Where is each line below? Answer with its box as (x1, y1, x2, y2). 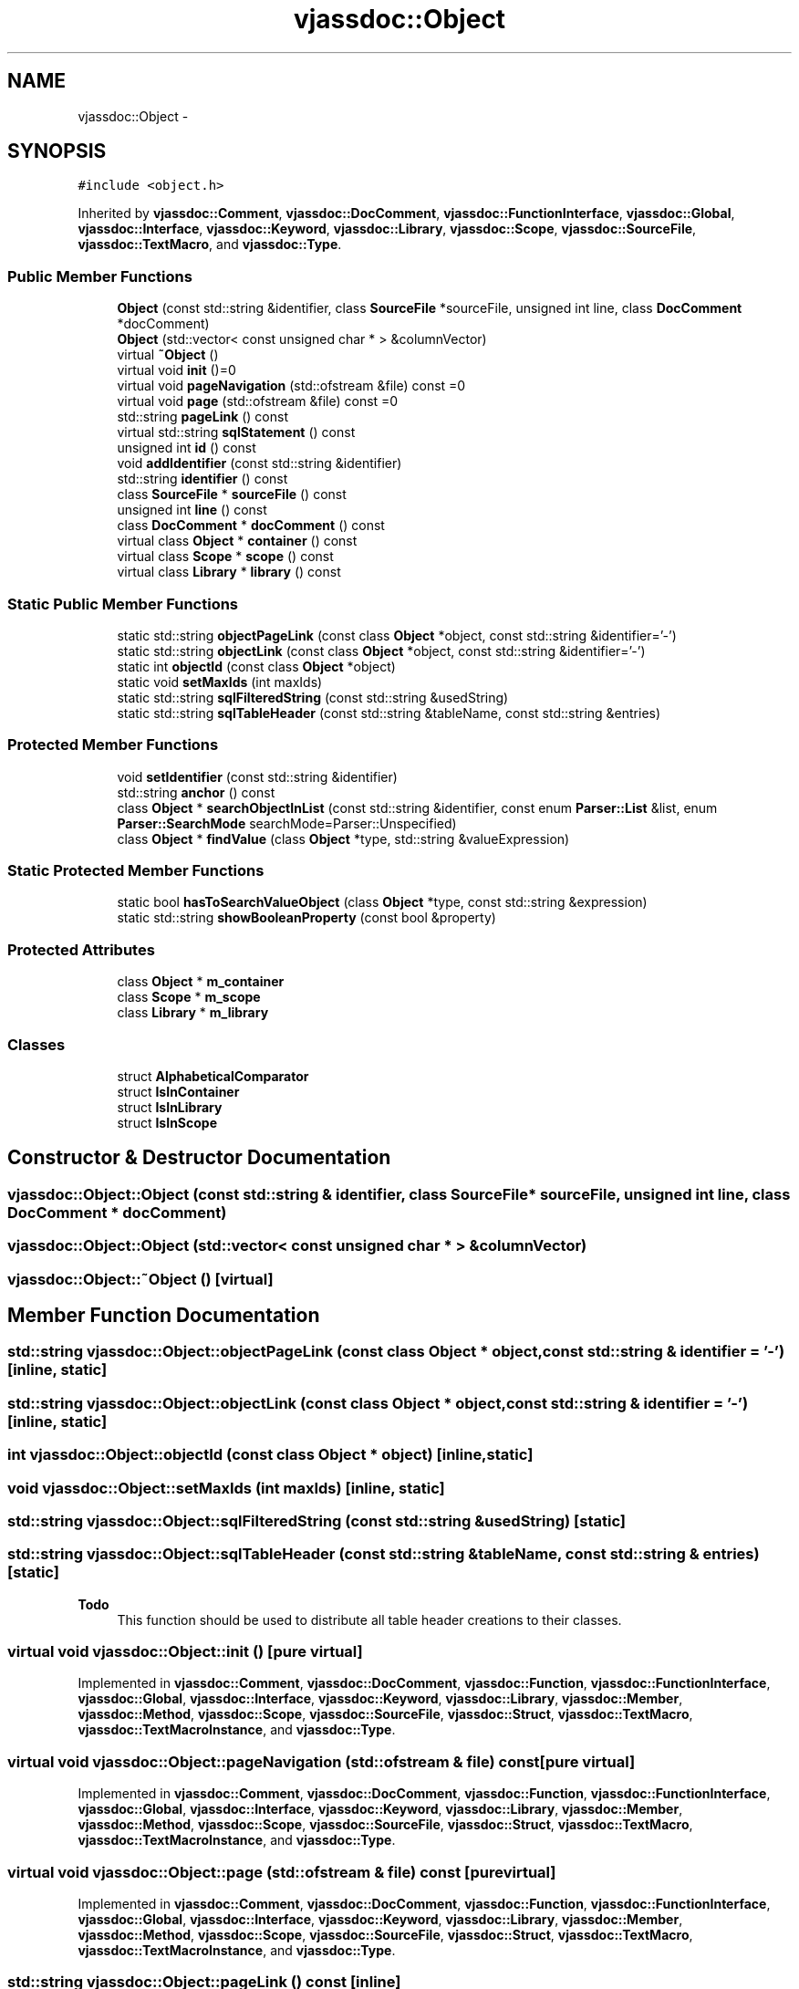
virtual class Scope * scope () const (117, 548, 334, 565)
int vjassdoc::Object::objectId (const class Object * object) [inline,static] (7, 1445, 534, 1464)
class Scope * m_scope (117, 989, 261, 1005)
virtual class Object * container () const (117, 533, 358, 549)
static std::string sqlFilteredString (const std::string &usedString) (117, 689, 509, 705)
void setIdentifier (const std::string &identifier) (117, 768, 398, 785)
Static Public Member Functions (7, 594, 239, 613)
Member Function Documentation (7, 1303, 320, 1327)
